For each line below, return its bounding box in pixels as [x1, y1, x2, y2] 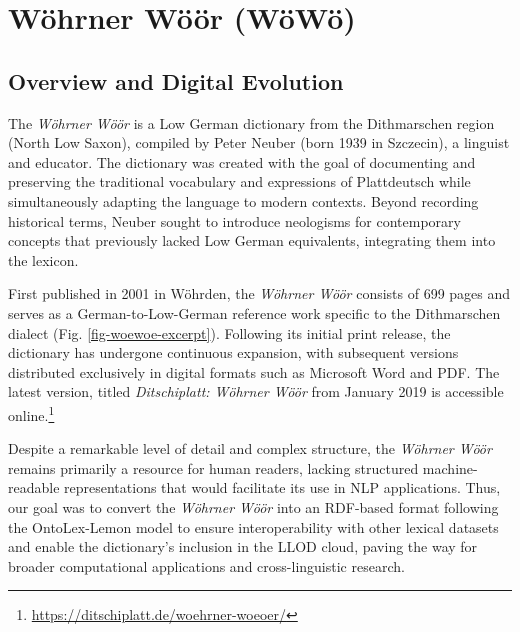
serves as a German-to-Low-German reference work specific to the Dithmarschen [8, 302, 501, 323]
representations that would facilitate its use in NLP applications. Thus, [64, 477, 501, 498]
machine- [422, 457, 478, 478]
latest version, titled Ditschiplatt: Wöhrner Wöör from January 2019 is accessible [8, 381, 504, 402]
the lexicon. [8, 249, 79, 270]
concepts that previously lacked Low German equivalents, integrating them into [8, 230, 496, 251]
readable [8, 477, 60, 498]
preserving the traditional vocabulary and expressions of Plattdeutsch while [8, 171, 471, 192]
